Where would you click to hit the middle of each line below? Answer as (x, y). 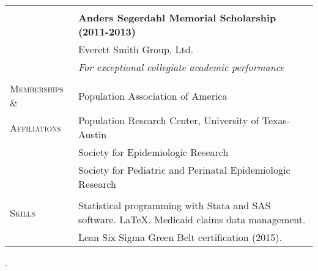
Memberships (37, 88)
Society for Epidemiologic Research (153, 152)
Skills (23, 212)
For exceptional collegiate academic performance (181, 67)
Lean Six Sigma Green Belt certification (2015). (180, 237)
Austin (92, 134)
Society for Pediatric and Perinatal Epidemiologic (184, 170)
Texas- (276, 120)
